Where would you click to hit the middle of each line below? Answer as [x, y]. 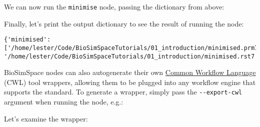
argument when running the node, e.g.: [64, 102]
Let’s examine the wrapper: [46, 118]
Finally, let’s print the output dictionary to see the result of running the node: [124, 23]
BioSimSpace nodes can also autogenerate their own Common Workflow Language [130, 72]
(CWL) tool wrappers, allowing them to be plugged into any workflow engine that [130, 82]
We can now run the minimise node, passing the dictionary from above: [114, 6]
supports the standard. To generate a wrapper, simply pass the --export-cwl [123, 92]
